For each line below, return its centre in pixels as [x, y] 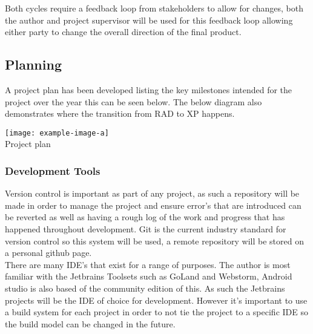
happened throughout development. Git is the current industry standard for [146, 229]
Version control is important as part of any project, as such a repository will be [152, 193]
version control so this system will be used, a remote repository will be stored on [154, 241]
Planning [33, 64]
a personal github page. [48, 253]
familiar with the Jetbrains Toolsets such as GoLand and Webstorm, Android [149, 276]
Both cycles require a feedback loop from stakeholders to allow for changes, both [154, 8]
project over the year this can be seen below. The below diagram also [133, 101]
